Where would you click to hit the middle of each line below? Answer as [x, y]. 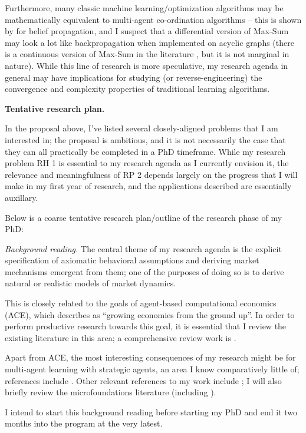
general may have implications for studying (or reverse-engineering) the [134, 77]
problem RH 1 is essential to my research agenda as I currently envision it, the [147, 163]
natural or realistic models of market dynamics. [91, 283]
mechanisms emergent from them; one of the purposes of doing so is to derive [144, 271]
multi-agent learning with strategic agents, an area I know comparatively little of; [152, 369]
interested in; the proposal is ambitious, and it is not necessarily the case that [145, 139]
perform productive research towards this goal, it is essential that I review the [146, 326]
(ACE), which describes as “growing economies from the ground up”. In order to [150, 314]
